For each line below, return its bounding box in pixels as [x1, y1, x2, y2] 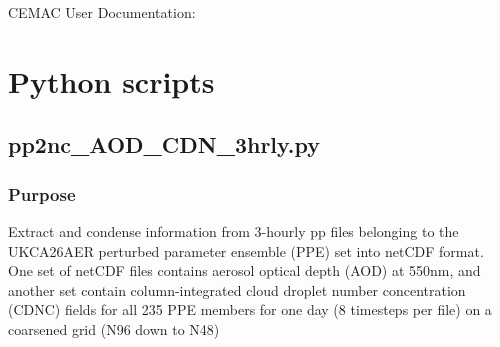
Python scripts [8, 60, 215, 101]
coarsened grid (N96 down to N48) [8, 318, 220, 339]
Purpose [8, 181, 76, 206]
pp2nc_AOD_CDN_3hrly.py [8, 129, 320, 160]
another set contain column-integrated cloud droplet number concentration [8, 279, 466, 300]
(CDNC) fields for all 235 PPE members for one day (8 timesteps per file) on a [8, 299, 492, 320]
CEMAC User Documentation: [8, 2, 196, 22]
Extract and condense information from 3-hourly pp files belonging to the [8, 220, 459, 241]
